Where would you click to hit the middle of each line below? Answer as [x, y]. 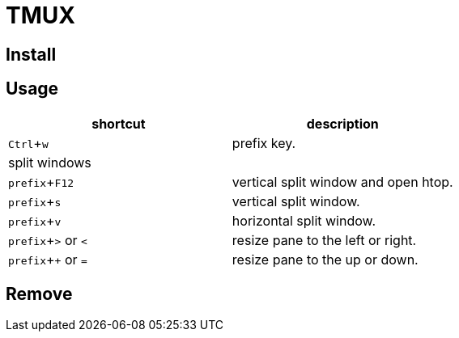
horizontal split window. [304, 220]
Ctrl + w [28, 143]
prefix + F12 [41, 182]
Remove [39, 294]
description [342, 123]
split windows [50, 162]
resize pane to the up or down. [325, 259]
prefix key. [264, 143]
